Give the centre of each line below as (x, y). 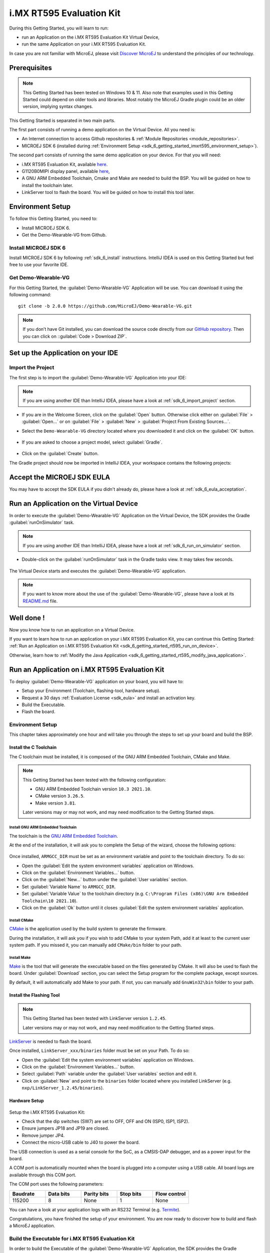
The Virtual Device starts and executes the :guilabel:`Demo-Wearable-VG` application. (98, 571)
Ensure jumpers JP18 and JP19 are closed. (65, 1128)
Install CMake (21, 920)
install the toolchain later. (47, 185)
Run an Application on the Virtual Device (74, 503)
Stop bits (131, 1194)
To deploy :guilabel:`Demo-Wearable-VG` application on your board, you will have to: (96, 681)
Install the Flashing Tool (34, 995)
